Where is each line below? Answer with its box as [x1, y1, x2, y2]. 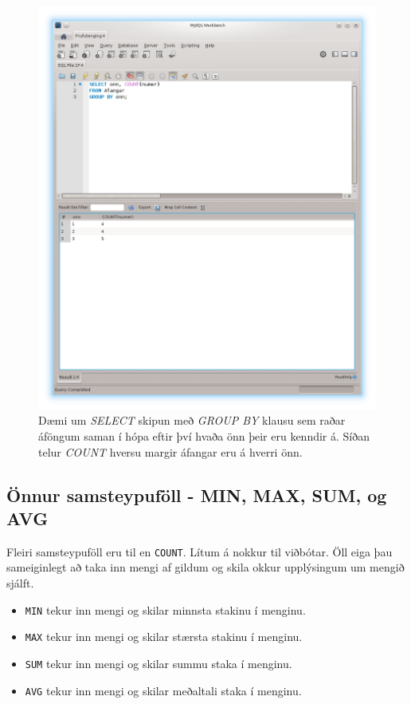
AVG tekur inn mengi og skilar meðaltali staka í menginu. [25, 682, 302, 698]
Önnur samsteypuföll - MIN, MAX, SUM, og [6, 482, 387, 507]
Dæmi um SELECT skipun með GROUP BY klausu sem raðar [38, 412, 346, 429]
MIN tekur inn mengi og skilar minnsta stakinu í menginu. [25, 601, 306, 618]
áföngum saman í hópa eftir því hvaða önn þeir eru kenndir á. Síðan [38, 428, 370, 445]
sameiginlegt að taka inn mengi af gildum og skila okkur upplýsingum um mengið [6, 559, 405, 575]
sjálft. [6, 575, 34, 591]
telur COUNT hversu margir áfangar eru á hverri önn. [38, 443, 303, 460]
